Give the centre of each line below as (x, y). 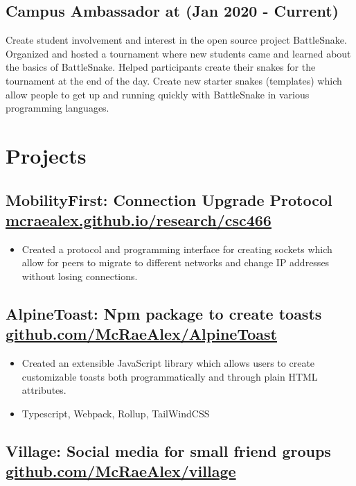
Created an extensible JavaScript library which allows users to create (168, 363)
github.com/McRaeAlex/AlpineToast (141, 334)
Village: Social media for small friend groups (168, 450)
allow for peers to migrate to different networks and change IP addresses (176, 262)
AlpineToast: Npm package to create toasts (164, 313)
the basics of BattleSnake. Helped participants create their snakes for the (161, 67)
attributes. (44, 390)
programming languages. (57, 108)
